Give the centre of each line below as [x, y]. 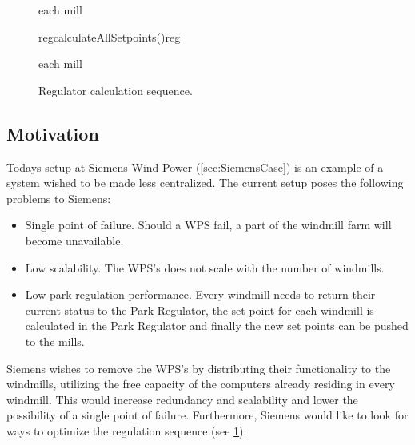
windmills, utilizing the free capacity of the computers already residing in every [201, 384]
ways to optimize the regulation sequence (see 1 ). [127, 430]
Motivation [53, 133]
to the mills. [55, 341]
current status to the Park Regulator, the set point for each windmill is [200, 310]
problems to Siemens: [59, 198]
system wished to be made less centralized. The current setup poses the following [205, 183]
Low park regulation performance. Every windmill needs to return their [200, 294]
